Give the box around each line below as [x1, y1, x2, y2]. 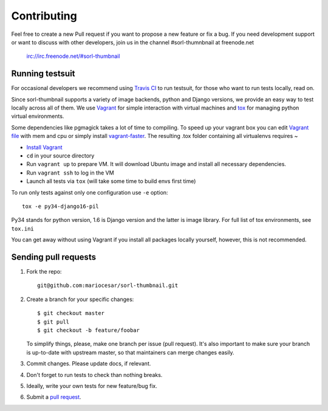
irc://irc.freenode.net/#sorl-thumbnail [26, 52, 120, 60]
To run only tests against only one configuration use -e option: [11, 188, 168, 196]
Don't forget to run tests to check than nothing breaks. [26, 371, 163, 378]
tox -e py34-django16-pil [22, 202, 100, 210]
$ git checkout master [37, 310, 105, 317]
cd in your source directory [26, 152, 95, 159]
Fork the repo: [26, 268, 62, 275]
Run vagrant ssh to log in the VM [26, 169, 115, 176]
